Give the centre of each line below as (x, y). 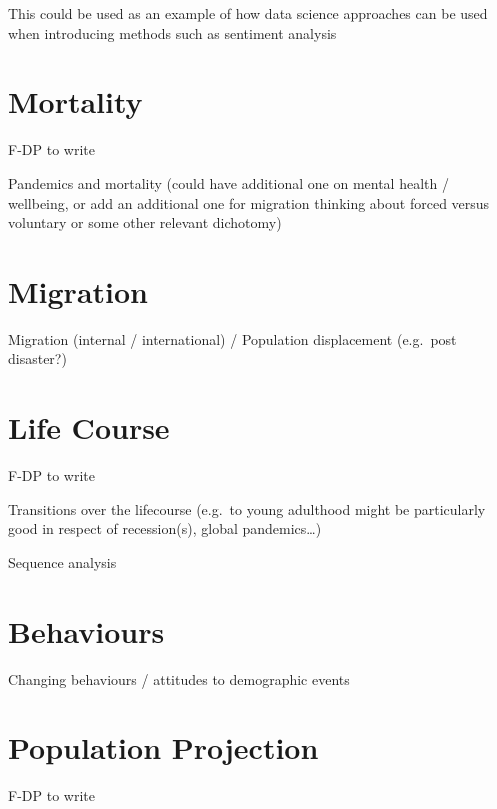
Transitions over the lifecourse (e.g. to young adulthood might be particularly (247, 508)
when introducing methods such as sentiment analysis (172, 32)
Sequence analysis (62, 561)
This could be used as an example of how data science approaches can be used (248, 13)
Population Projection (163, 747)
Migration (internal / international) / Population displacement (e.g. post (232, 338)
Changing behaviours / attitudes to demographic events (179, 678)
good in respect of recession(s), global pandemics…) (165, 528)
